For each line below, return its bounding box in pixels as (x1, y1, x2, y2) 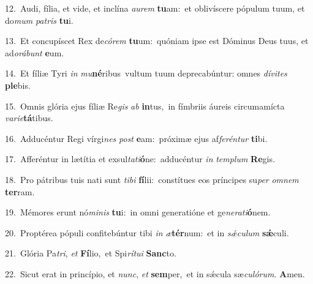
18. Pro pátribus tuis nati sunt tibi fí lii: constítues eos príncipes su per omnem (5, 173, 299, 185)
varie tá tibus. (5, 111, 53, 124)
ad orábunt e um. (5, 46, 64, 59)
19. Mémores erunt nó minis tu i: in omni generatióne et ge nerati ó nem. (5, 206, 271, 219)
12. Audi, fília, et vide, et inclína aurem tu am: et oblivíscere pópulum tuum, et (5, 2, 305, 14)
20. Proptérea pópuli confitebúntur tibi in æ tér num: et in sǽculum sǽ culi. (5, 226, 289, 239)
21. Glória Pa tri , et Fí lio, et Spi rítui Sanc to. (5, 247, 176, 260)
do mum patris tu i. (5, 13, 74, 26)
